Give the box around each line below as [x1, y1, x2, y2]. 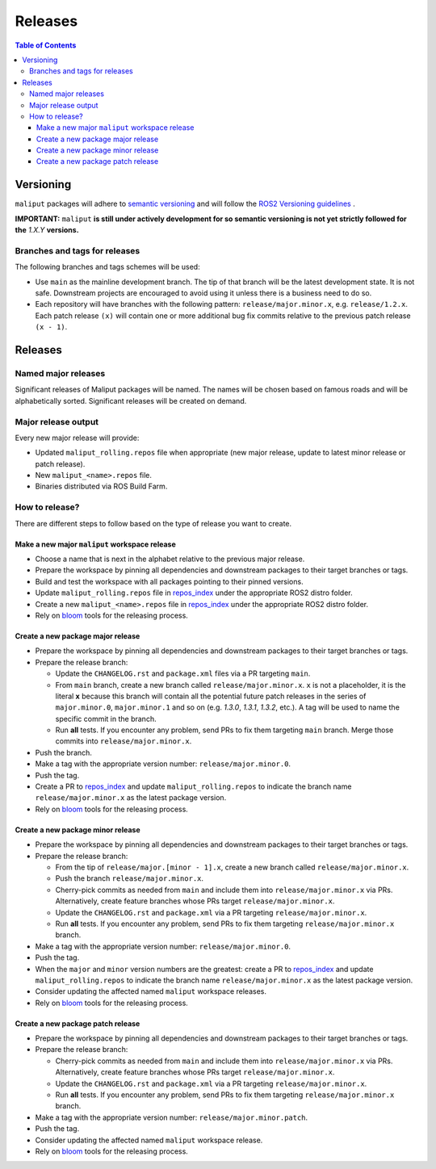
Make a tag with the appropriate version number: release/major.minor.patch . [35, 1112, 308, 1122]
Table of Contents [15, 40, 77, 50]
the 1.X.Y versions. [15, 225, 80, 235]
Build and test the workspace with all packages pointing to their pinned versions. [35, 576, 304, 586]
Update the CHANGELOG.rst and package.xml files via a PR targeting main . [55, 668, 311, 678]
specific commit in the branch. [55, 714, 157, 723]
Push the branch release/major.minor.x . [55, 874, 204, 883]
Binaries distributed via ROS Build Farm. [35, 481, 168, 492]
